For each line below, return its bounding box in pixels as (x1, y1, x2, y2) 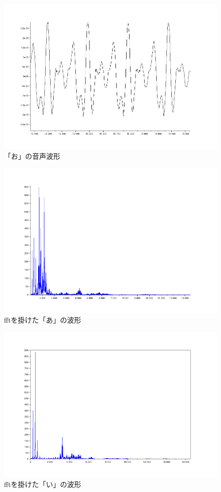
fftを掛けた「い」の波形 (4, 478, 81, 489)
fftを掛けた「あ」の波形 (4, 315, 81, 325)
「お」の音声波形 (4, 150, 60, 161)
